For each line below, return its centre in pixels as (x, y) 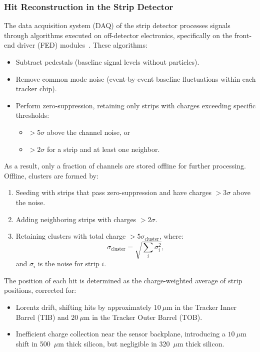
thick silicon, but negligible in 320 (118, 343)
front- (243, 35)
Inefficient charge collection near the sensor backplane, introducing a (120, 334)
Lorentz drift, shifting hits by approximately (83, 307)
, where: (171, 236)
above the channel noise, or (88, 132)
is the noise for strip (68, 263)
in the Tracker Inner (205, 307)
